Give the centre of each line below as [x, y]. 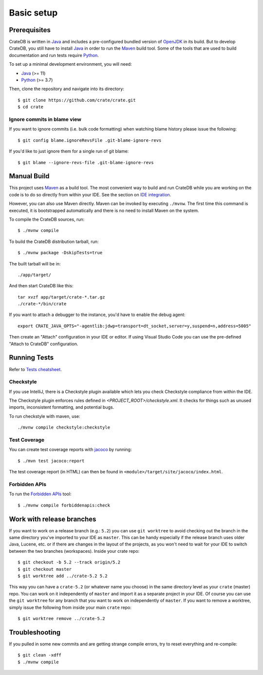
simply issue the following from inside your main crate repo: [70, 607]
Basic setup [33, 13]
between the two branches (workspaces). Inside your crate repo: [74, 551]
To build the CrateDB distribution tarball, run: [54, 242]
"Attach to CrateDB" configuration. [44, 344]
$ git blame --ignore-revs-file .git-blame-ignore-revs [86, 162]
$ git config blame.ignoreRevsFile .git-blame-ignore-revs [90, 140]
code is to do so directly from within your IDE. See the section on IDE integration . [90, 194]
